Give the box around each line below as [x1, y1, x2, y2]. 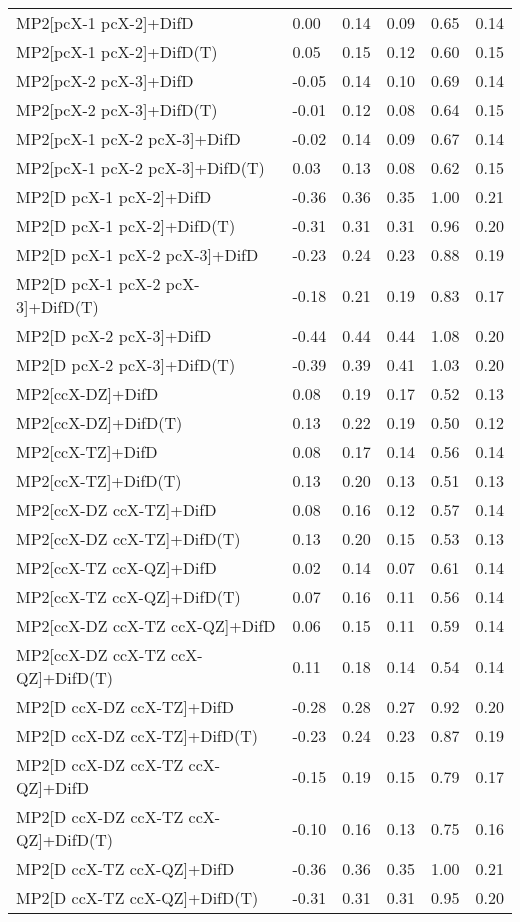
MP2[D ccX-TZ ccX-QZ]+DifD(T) [16, 886, 259, 909]
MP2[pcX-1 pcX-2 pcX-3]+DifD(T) [16, 156, 265, 179]
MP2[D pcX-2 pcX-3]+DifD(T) [16, 353, 236, 376]
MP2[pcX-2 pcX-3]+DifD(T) [16, 98, 218, 121]
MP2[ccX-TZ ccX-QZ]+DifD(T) [16, 585, 241, 608]
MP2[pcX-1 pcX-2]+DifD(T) [16, 40, 218, 63]
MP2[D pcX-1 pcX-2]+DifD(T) [16, 214, 236, 237]
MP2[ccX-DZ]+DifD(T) [16, 411, 183, 434]
